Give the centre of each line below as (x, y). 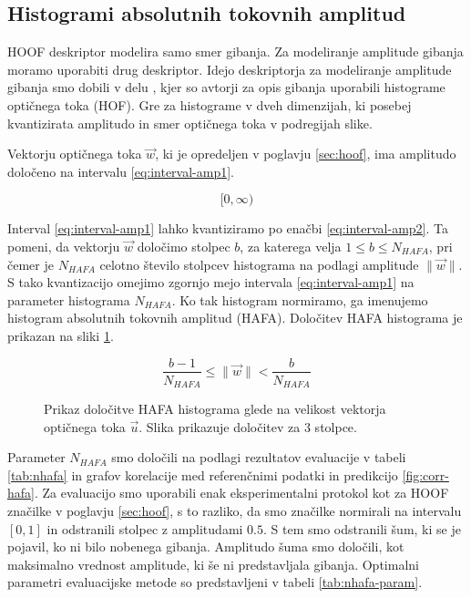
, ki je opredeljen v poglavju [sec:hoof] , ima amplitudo (306, 154)
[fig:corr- (425, 474)
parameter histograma (69, 299)
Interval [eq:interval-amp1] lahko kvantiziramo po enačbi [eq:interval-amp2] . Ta (228, 228)
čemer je (31, 264)
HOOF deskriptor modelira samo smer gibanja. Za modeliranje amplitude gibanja (235, 52)
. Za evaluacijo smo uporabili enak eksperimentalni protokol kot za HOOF (241, 493)
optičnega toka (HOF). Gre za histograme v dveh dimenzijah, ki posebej (210, 104)
